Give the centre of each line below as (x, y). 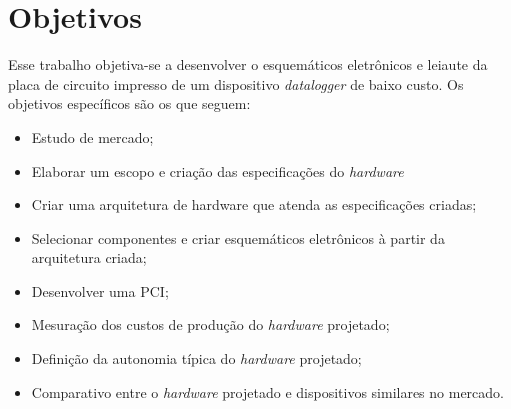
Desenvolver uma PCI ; (100, 290)
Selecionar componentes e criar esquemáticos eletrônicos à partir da (238, 237)
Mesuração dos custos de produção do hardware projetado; (210, 324)
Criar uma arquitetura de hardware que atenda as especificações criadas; (254, 204)
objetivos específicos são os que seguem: (129, 103)
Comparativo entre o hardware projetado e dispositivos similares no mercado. (267, 391)
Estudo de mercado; (92, 136)
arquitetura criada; (89, 257)
